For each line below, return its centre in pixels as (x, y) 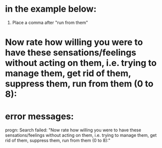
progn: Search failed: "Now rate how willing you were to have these (73, 130)
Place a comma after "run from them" (50, 22)
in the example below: (51, 9)
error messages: (40, 116)
